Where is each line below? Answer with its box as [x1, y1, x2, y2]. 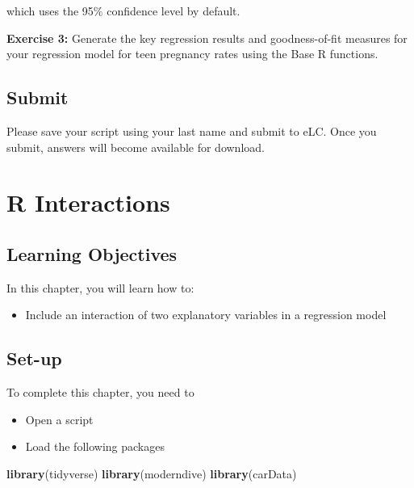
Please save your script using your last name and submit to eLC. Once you [6, 122, 377, 139]
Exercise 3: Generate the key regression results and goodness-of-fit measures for [6, 29, 408, 46]
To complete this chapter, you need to [6, 384, 194, 401]
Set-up [6, 346, 62, 371]
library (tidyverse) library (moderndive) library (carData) [6, 465, 297, 482]
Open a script [25, 410, 94, 427]
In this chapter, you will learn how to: [6, 279, 194, 296]
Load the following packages [25, 438, 165, 455]
